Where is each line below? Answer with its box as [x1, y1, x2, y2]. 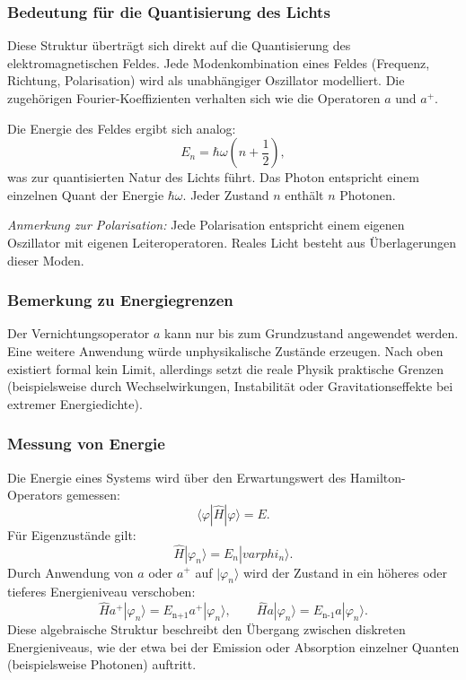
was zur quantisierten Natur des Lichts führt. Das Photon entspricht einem [7, 168, 419, 187]
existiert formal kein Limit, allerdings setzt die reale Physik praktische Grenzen [7, 359, 444, 378]
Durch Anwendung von [7, 562, 134, 581]
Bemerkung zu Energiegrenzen [7, 289, 233, 311]
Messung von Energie [7, 432, 165, 455]
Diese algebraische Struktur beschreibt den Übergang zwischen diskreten [7, 620, 406, 639]
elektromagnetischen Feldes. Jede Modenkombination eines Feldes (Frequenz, [7, 53, 430, 72]
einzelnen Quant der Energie [7, 185, 164, 204]
